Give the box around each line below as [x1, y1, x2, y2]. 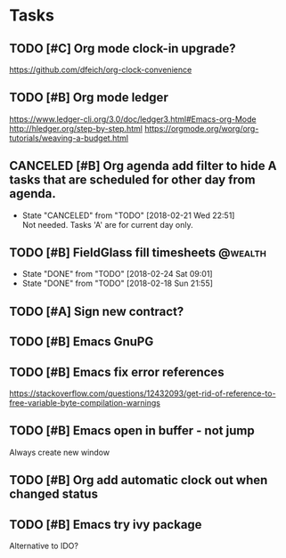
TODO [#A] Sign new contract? [9, 303, 184, 319]
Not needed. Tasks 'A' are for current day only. [21, 219, 193, 230]
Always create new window [9, 447, 110, 457]
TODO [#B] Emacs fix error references [9, 364, 225, 379]
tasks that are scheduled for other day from [9, 173, 256, 188]
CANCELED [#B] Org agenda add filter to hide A [9, 158, 277, 174]
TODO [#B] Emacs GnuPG [9, 335, 154, 350]
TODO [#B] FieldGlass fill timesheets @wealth [9, 246, 267, 261]
